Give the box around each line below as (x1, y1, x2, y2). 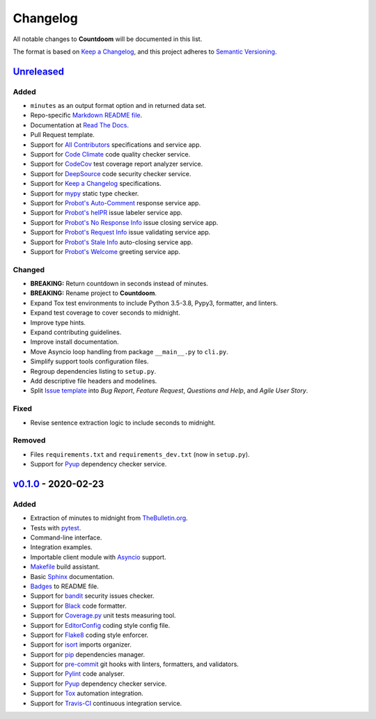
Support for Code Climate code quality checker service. (30, 150, 191, 159)
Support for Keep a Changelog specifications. (30, 180, 162, 188)
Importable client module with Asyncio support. (30, 553, 166, 561)
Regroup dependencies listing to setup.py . (30, 367, 157, 375)
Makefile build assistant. (30, 562, 100, 571)
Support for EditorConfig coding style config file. (30, 621, 171, 629)
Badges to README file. (30, 582, 99, 590)
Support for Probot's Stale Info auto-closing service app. (30, 237, 193, 246)
